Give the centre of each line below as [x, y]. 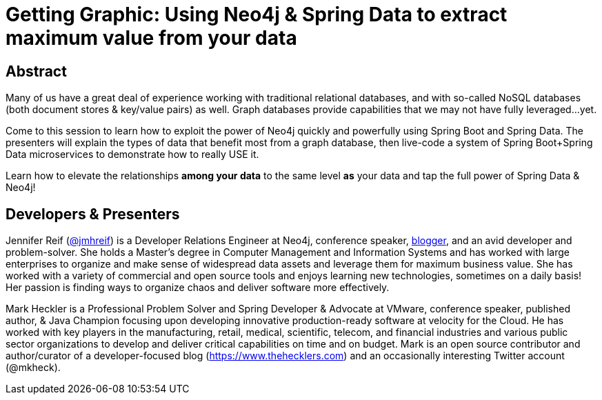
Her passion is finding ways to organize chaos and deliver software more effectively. [198, 288]
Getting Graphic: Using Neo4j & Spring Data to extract [257, 14]
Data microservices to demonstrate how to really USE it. [132, 154]
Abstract [36, 71]
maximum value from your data [151, 38]
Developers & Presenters [93, 214]
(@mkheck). [33, 368]
